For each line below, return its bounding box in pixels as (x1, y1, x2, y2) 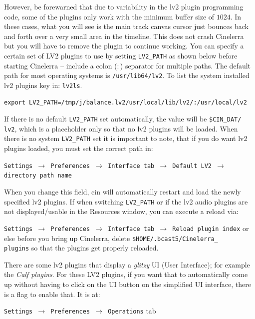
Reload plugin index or (172, 222, 249, 233)
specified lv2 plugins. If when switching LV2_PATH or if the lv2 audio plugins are (4, 196, 248, 206)
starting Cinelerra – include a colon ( (4, 60, 117, 70)
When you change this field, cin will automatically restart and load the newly (4, 186, 241, 196)
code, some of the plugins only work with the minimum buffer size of (4, 11, 215, 21)
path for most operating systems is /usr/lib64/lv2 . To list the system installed (4, 70, 250, 80)
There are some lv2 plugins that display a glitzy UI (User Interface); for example (4, 259, 250, 269)
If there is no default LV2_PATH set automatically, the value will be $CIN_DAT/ (4, 113, 242, 124)
